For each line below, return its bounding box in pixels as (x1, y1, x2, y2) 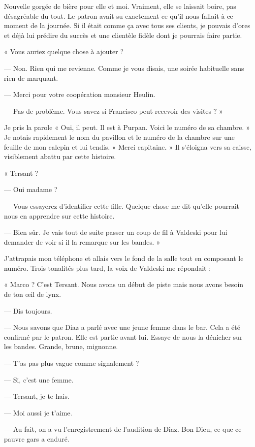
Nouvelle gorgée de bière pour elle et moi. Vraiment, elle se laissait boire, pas (4, 1, 236, 11)
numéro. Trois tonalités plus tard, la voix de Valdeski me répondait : (4, 262, 211, 273)
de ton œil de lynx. (4, 289, 61, 299)
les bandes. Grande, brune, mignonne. (4, 341, 118, 351)
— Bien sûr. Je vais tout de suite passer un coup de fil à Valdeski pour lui (4, 227, 227, 237)
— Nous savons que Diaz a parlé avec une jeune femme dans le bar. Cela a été (4, 322, 240, 332)
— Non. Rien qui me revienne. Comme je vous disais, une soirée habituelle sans (4, 63, 244, 73)
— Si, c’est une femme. (4, 374, 74, 384)
